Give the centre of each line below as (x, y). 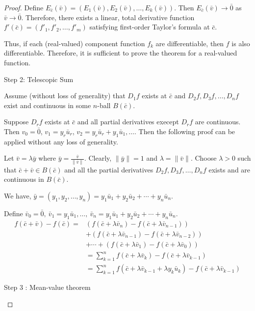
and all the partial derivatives (109, 169)
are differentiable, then (190, 43)
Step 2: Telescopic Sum (39, 79)
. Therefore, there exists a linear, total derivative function (108, 17)
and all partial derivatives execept (128, 122)
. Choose (204, 158)
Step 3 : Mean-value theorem (47, 287)
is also (241, 43)
